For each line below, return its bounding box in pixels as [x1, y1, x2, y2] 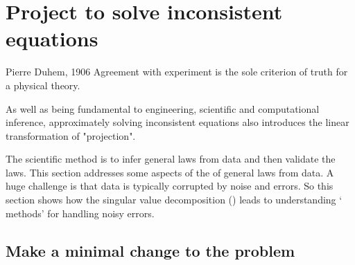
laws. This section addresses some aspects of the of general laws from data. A [6, 165, 334, 179]
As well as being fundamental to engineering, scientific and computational [6, 101, 320, 116]
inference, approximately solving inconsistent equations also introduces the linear [6, 115, 349, 129]
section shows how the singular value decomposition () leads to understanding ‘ [6, 192, 343, 207]
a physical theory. [6, 77, 80, 92]
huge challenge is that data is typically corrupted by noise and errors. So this [6, 179, 334, 193]
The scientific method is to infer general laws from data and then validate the [6, 152, 336, 166]
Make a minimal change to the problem [6, 239, 295, 261]
